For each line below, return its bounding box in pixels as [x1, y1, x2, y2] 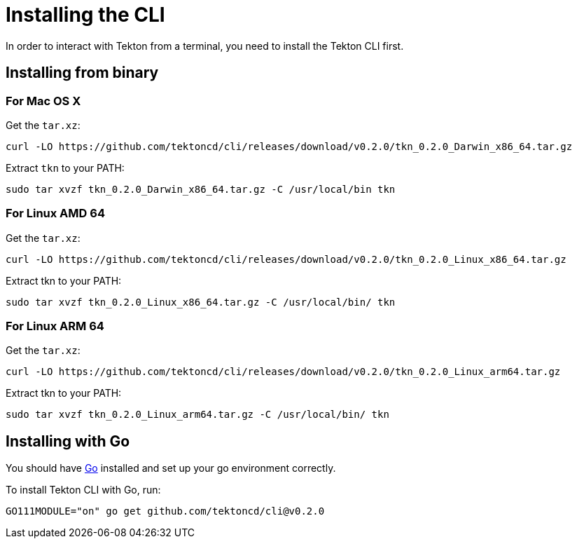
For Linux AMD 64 [6, 206, 105, 221]
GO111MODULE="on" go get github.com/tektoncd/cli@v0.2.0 [6, 505, 325, 517]
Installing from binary [6, 64, 159, 82]
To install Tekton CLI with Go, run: [6, 484, 161, 496]
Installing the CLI [6, 3, 165, 27]
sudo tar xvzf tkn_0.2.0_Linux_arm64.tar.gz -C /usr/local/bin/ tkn [6, 409, 389, 421]
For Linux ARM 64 [6, 319, 104, 334]
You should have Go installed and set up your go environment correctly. [6, 462, 336, 475]
